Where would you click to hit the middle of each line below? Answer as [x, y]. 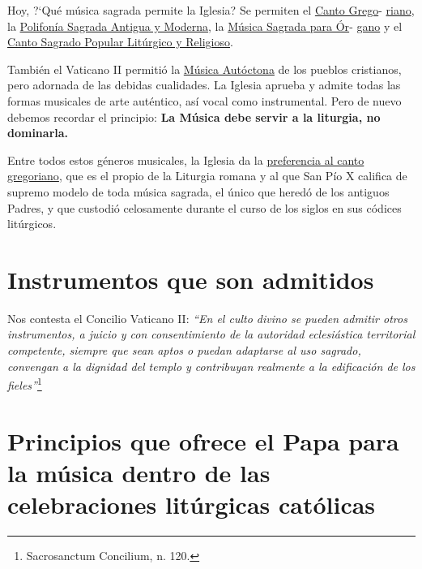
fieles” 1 [25, 384]
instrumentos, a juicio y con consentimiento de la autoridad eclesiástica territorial [211, 334]
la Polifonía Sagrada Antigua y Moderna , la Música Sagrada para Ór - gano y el [205, 26]
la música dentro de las [139, 472]
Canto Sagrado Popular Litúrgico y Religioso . [120, 42]
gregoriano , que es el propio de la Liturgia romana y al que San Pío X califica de [207, 176]
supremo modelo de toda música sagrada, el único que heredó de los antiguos [198, 191]
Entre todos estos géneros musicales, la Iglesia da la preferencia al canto [186, 159]
